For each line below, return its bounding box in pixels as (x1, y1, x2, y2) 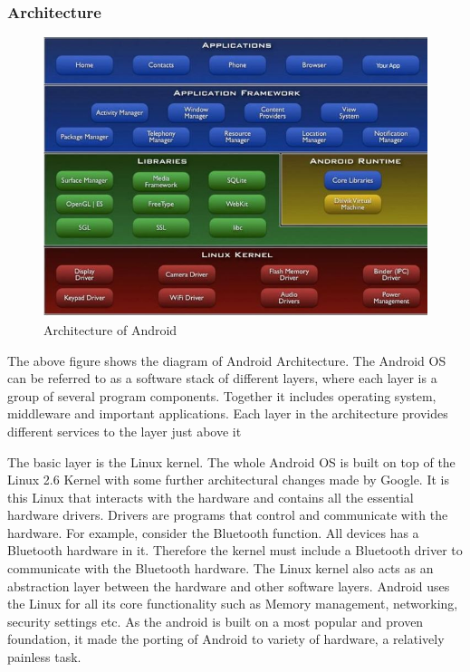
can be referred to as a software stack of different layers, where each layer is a (7, 369, 437, 388)
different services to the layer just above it (7, 421, 242, 440)
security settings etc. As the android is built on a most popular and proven (7, 611, 424, 630)
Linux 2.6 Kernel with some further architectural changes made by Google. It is (7, 470, 449, 489)
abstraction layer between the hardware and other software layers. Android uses (7, 576, 450, 595)
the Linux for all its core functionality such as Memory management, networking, (7, 594, 458, 613)
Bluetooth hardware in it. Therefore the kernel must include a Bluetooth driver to (7, 541, 463, 560)
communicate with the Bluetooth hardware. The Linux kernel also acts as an (7, 559, 434, 578)
